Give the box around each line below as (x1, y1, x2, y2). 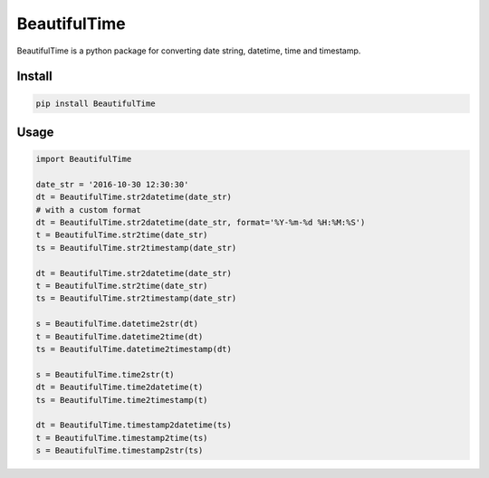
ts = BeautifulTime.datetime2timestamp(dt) (35, 344, 233, 354)
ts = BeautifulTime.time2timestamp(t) (35, 395, 208, 405)
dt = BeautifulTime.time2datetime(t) (35, 382, 204, 393)
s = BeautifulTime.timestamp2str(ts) (35, 445, 204, 456)
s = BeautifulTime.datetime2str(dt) (35, 319, 199, 330)
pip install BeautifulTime (35, 98, 156, 109)
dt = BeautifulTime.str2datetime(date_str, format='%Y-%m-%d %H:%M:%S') (35, 217, 366, 228)
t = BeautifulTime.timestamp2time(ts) (35, 433, 208, 443)
